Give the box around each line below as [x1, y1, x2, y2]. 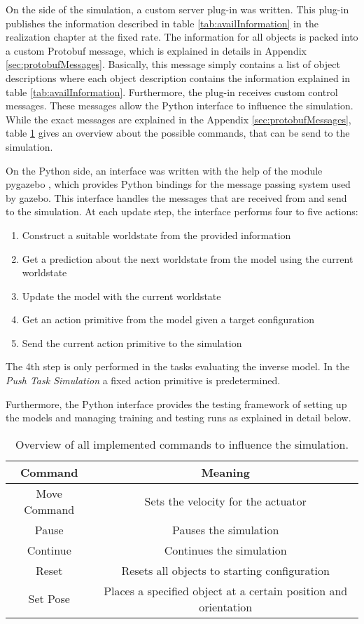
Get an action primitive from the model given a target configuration [22, 312, 314, 327]
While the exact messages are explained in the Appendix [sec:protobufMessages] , [6, 111, 351, 126]
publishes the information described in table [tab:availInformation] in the [6, 15, 318, 30]
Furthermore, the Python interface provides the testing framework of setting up [6, 396, 347, 411]
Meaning [201, 463, 250, 480]
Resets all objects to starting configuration [121, 562, 330, 578]
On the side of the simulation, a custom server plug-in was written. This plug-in [6, 2, 349, 16]
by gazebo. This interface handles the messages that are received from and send [6, 190, 347, 205]
